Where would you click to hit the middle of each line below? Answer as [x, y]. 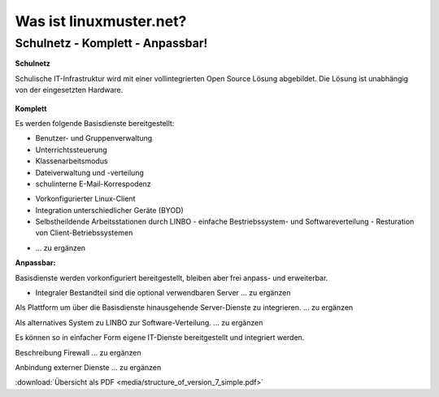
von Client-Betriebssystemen [84, 233]
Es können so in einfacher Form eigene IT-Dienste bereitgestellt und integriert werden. [160, 338]
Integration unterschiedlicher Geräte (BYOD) [110, 210]
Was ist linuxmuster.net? [101, 21]
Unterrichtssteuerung [71, 150]
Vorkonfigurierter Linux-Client [85, 198]
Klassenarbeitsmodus [72, 161]
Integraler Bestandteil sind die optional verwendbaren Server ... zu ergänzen [163, 293]
